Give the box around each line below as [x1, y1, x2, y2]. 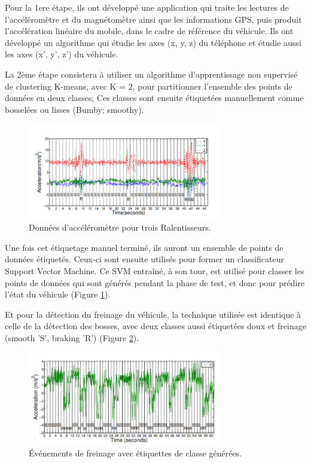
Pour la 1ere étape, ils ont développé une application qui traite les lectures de [5, 1, 289, 13]
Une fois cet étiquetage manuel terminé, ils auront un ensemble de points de [5, 241, 283, 253]
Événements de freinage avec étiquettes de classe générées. [29, 446, 242, 459]
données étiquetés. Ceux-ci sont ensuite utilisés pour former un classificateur [5, 253, 285, 265]
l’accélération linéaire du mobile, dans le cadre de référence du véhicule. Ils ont [5, 24, 294, 37]
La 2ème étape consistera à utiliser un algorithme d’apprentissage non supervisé [5, 68, 298, 80]
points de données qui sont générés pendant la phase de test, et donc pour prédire [5, 276, 305, 289]
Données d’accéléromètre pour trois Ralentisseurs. [29, 221, 211, 234]
